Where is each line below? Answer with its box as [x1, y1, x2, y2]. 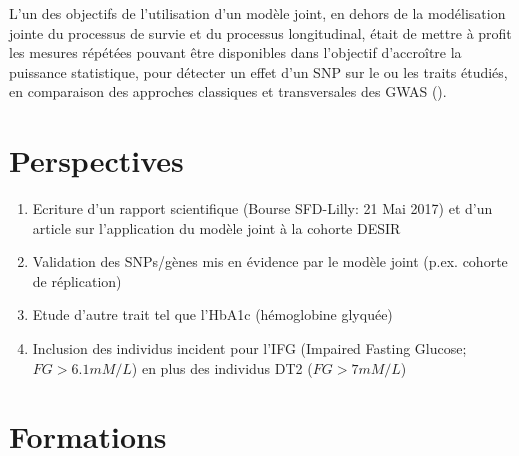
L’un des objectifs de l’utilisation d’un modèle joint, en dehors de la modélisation [9, 3, 506, 23]
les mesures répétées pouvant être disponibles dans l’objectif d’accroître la [9, 42, 462, 63]
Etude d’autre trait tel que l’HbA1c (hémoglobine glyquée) [32, 304, 393, 325]
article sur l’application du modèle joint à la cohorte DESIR [32, 217, 401, 238]
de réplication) [32, 270, 122, 291]
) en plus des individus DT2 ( [131, 357, 313, 378]
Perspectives [9, 140, 184, 181]
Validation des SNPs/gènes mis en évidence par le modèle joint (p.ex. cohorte [32, 251, 508, 272]
